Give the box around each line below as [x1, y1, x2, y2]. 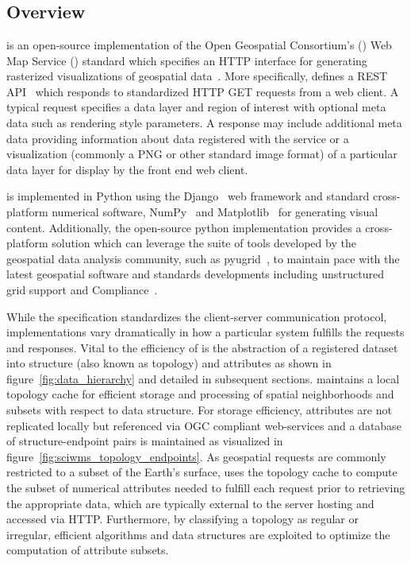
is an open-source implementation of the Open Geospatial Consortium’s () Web [6, 37, 392, 52]
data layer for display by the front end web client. [6, 161, 248, 177]
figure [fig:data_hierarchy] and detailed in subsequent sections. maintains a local [6, 370, 400, 386]
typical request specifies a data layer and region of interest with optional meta [6, 99, 386, 115]
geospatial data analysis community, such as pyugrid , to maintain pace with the [6, 250, 400, 266]
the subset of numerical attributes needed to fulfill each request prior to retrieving [6, 480, 405, 496]
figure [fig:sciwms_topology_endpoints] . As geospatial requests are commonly [6, 448, 386, 464]
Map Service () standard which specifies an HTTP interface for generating [6, 52, 367, 68]
